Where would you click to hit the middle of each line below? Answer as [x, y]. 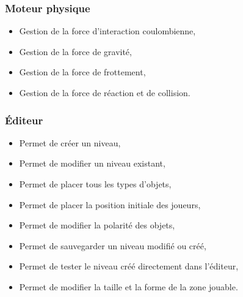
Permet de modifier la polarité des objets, [97, 225]
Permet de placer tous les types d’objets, [95, 184]
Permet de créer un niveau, [70, 142]
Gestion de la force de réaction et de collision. [105, 92]
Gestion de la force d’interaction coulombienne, [107, 31]
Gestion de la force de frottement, [82, 72]
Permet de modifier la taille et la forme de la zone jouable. [129, 286]
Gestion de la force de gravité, [75, 51]
